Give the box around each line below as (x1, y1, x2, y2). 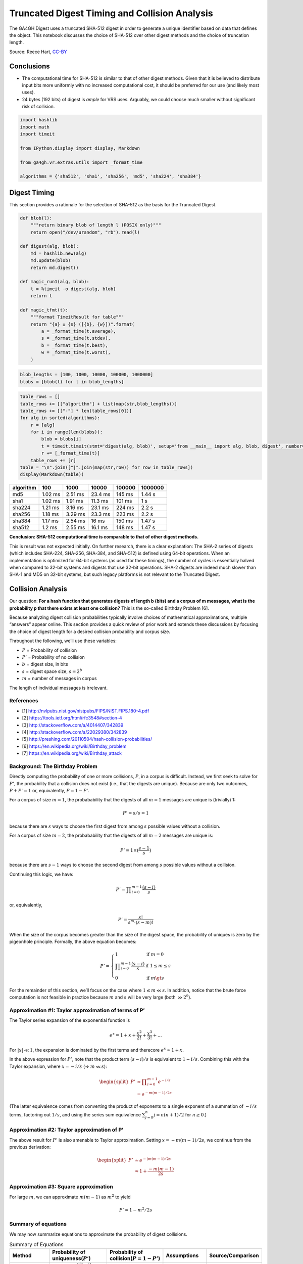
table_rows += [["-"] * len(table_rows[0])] (20, 408, 132, 414)
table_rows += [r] (30, 458, 76, 463)
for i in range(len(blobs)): (30, 429, 103, 435)
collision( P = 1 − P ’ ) (109, 1255, 161, 1262)
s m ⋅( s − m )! (128, 919, 154, 925)
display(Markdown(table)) (20, 472, 84, 477)
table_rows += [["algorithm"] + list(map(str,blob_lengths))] (20, 401, 177, 407)
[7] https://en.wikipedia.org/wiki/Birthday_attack (22, 750, 122, 756)
